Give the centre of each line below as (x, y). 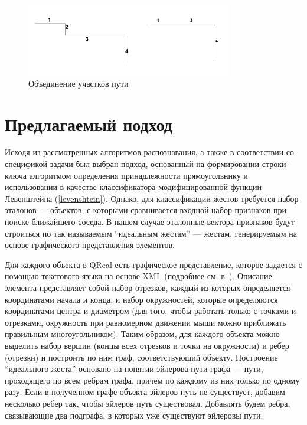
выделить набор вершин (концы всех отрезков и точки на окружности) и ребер (147, 345)
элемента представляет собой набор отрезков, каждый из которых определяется (148, 288)
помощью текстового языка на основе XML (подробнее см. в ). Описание (138, 276)
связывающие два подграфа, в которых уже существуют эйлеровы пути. (134, 415)
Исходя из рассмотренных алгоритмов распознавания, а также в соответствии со (150, 152)
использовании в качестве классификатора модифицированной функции (133, 187)
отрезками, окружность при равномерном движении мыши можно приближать (146, 322)
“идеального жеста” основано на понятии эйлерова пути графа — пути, (134, 369)
